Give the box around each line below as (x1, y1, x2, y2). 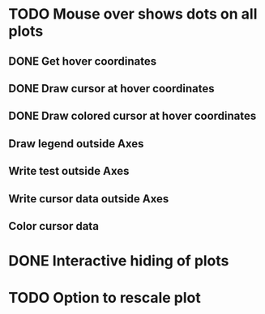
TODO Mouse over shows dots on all (8, 5, 258, 23)
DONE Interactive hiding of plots (8, 252, 229, 270)
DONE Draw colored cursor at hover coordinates (8, 109, 257, 123)
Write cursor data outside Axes (8, 192, 169, 206)
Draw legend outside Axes (8, 137, 144, 151)
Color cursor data (8, 219, 100, 233)
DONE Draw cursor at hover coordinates (8, 82, 215, 95)
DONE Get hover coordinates (8, 54, 156, 68)
